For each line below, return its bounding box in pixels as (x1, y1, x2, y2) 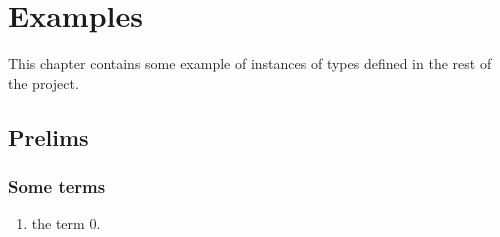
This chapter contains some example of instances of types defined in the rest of (8, 53, 492, 74)
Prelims (8, 121, 89, 152)
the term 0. (31, 213, 101, 234)
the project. (8, 72, 79, 93)
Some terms (8, 174, 106, 199)
